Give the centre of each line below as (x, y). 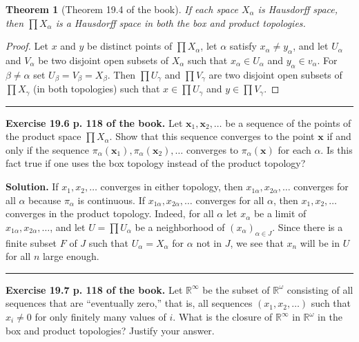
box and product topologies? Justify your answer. (110, 330)
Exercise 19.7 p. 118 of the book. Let (94, 289)
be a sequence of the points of (288, 122)
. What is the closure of (223, 317)
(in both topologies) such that (96, 89)
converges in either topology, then (172, 187)
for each (294, 149)
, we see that (257, 242)
